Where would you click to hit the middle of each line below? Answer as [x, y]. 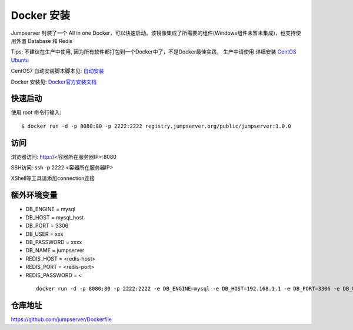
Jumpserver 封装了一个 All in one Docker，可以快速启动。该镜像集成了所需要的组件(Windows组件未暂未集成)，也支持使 [156, 33]
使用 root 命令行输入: [36, 112]
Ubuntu [20, 60]
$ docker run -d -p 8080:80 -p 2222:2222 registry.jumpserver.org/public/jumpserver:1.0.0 [156, 126]
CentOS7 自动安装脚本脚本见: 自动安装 [57, 71]
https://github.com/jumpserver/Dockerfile [61, 319]
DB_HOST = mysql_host [55, 217]
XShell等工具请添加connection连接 [53, 178]
